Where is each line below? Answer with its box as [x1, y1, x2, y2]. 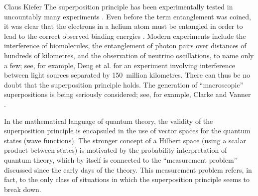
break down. [4, 184, 41, 194]
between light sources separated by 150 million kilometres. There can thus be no [4, 70, 251, 80]
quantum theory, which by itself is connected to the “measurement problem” [4, 154, 238, 165]
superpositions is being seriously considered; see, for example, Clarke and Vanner [4, 89, 251, 99]
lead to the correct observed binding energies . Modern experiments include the [4, 30, 246, 41]
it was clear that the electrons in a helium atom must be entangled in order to [4, 21, 243, 31]
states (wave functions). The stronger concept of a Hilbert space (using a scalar [4, 135, 246, 145]
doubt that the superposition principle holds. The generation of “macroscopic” [4, 79, 244, 90]
